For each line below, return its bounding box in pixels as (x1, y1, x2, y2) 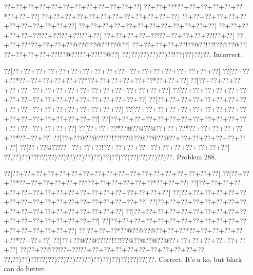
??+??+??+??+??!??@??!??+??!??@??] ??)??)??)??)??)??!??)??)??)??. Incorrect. (4, 49, 242, 59)
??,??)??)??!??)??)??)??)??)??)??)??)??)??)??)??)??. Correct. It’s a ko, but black (4, 254, 242, 264)
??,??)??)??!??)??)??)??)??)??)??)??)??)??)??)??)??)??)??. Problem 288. (4, 151, 216, 161)
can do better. (4, 263, 46, 274)
